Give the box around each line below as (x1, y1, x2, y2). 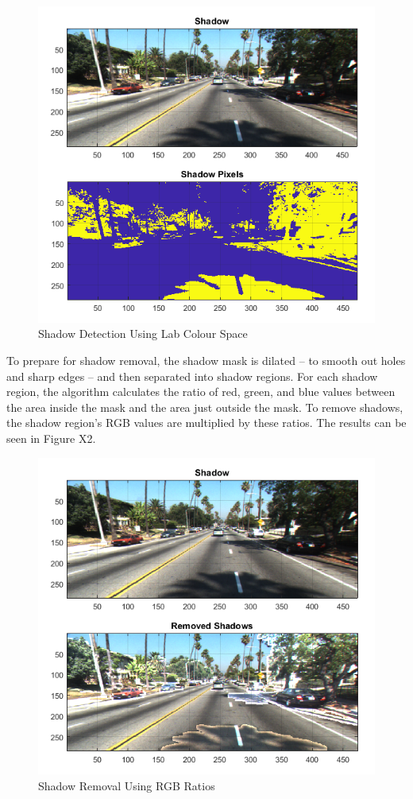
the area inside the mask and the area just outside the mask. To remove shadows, (6, 398, 403, 415)
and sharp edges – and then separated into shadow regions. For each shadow (6, 367, 378, 384)
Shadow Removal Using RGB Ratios (38, 777, 215, 793)
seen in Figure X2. (6, 429, 96, 446)
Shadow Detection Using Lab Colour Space (38, 325, 248, 342)
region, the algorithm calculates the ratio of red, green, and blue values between (6, 383, 396, 400)
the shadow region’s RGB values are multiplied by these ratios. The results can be (6, 414, 407, 431)
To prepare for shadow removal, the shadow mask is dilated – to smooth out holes (6, 351, 406, 368)
